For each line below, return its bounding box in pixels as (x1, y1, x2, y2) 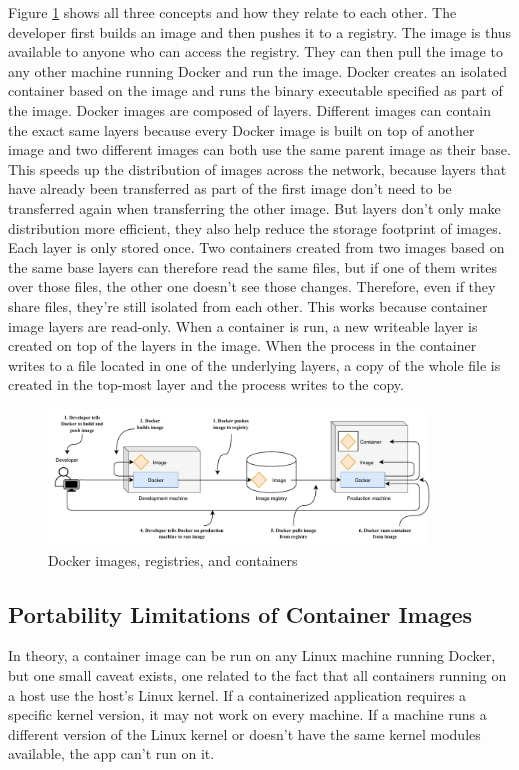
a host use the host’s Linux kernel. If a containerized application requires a (8, 684, 467, 705)
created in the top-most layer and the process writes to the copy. (8, 374, 404, 395)
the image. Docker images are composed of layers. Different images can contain (8, 99, 491, 120)
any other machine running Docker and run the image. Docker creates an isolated (8, 60, 507, 81)
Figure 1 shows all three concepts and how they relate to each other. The (8, 2, 457, 22)
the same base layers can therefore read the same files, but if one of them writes (8, 256, 498, 277)
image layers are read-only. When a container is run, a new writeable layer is (8, 315, 478, 336)
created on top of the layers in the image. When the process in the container (8, 335, 477, 356)
